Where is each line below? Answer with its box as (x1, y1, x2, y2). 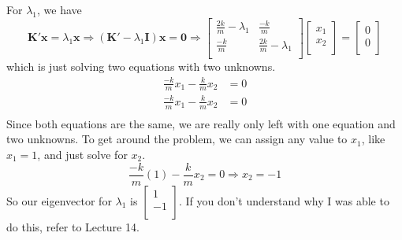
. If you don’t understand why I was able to (178, 192, 389, 209)
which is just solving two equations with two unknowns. (6, 58, 276, 75)
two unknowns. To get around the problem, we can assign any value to (6, 131, 348, 147)
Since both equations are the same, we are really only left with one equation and (6, 115, 396, 131)
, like (361, 131, 385, 147)
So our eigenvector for (6, 192, 112, 209)
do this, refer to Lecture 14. (6, 218, 140, 234)
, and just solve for (37, 146, 128, 162)
